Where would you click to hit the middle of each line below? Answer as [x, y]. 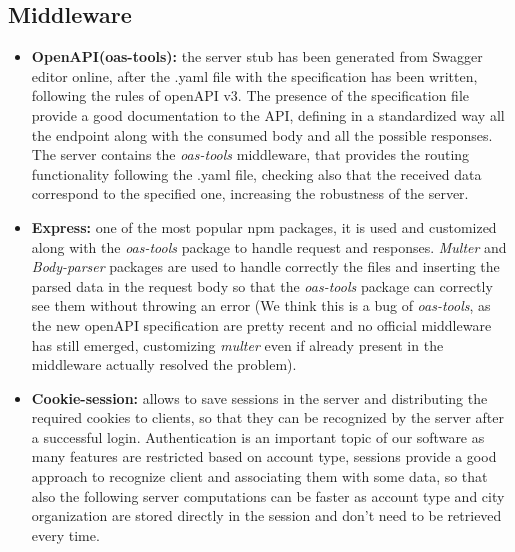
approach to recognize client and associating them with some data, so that [259, 476]
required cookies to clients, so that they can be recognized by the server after [268, 417]
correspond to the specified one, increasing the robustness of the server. [250, 193]
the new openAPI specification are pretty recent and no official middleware [261, 324]
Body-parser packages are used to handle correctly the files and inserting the [265, 266]
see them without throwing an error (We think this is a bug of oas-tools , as [261, 305]
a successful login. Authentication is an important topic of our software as [258, 436]
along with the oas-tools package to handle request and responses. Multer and [269, 246]
